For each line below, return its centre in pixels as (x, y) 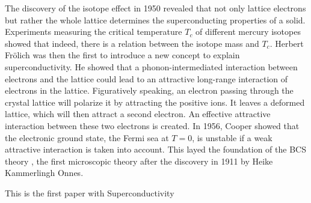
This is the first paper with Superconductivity (90, 192)
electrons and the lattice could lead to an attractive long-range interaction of (146, 78)
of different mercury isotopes (248, 32)
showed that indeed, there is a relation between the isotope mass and (132, 43)
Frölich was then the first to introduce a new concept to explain (122, 55)
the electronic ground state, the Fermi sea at (87, 137)
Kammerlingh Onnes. (44, 173)
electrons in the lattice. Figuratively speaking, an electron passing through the (149, 90)
